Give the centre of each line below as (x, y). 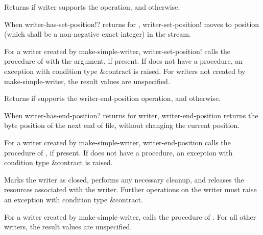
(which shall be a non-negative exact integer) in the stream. (98, 34)
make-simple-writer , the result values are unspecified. (87, 81)
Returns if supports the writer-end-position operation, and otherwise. (112, 98)
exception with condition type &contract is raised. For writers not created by (125, 71)
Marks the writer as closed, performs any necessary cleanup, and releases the (124, 179)
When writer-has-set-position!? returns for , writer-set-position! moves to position (132, 24)
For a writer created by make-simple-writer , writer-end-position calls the (117, 142)
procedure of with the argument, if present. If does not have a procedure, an (124, 61)
